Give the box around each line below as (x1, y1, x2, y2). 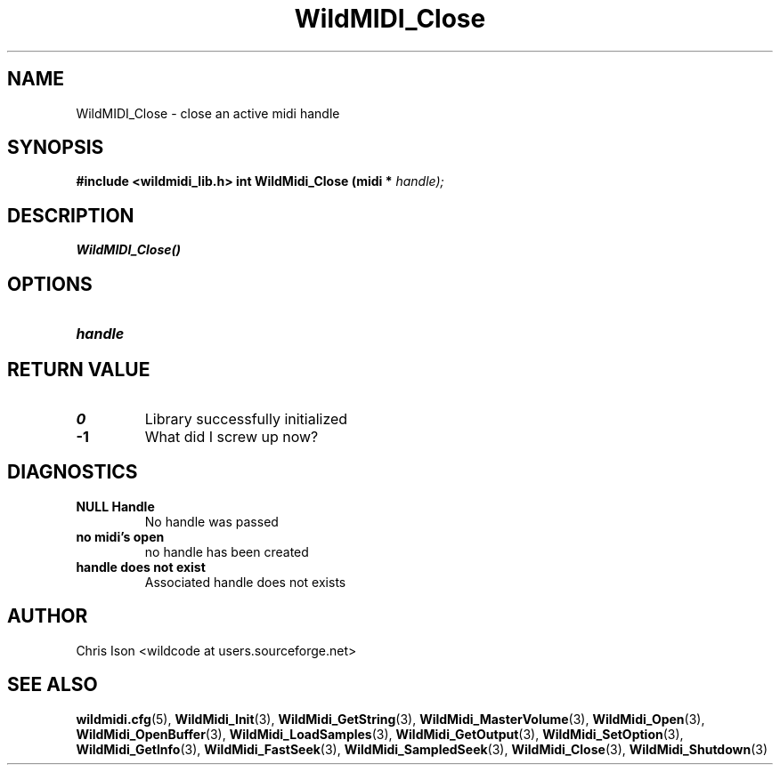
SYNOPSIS (7, 136, 104, 159)
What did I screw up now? (144, 427, 319, 446)
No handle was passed (144, 513, 279, 529)
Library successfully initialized (144, 409, 348, 428)
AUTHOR (7, 605, 88, 628)
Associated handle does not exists (144, 574, 346, 590)
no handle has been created (144, 543, 309, 559)
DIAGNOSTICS (7, 461, 138, 484)
